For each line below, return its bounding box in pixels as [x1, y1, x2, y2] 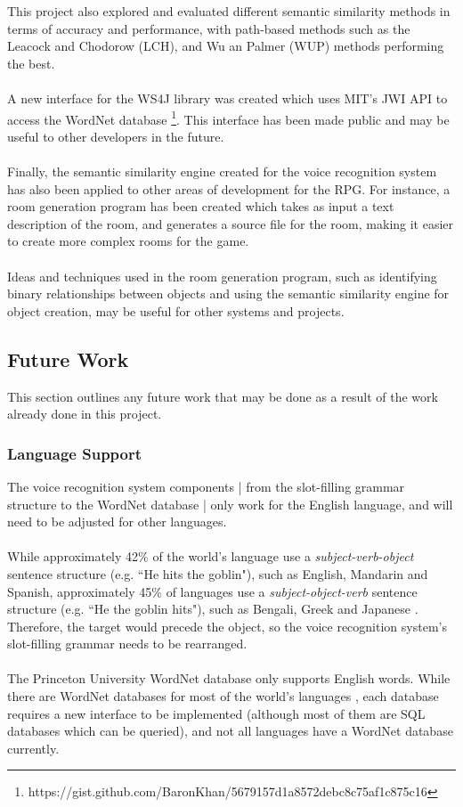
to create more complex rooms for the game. [7, 232, 249, 250]
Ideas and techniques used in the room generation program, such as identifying [7, 266, 437, 285]
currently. [7, 738, 60, 757]
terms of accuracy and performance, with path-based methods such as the [7, 19, 410, 37]
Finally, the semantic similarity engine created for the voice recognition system [7, 162, 437, 180]
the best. [7, 53, 55, 72]
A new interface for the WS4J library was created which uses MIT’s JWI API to [7, 88, 448, 107]
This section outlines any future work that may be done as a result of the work [7, 387, 438, 405]
